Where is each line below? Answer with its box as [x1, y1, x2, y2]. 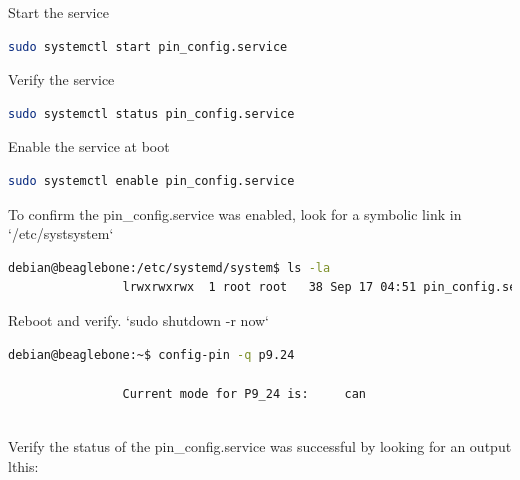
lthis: [8, 455, 39, 476]
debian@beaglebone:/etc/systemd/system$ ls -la [8, 260, 331, 275]
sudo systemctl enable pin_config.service [8, 173, 295, 188]
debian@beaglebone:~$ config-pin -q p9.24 [8, 347, 295, 362]
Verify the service [8, 69, 115, 90]
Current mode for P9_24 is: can [122, 386, 366, 401]
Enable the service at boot [8, 136, 170, 157]
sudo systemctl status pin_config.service [8, 106, 295, 121]
